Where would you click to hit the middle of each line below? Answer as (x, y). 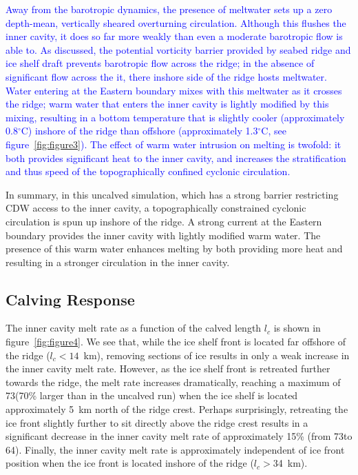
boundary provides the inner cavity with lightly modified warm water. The (163, 235)
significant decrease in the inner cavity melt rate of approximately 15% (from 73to (179, 436)
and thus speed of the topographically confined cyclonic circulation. (148, 171)
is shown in (297, 328)
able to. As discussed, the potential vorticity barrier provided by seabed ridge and (178, 49)
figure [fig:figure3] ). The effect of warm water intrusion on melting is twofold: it (173, 144)
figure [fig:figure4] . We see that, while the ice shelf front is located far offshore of (176, 342)
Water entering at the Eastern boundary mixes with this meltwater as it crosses (174, 90)
